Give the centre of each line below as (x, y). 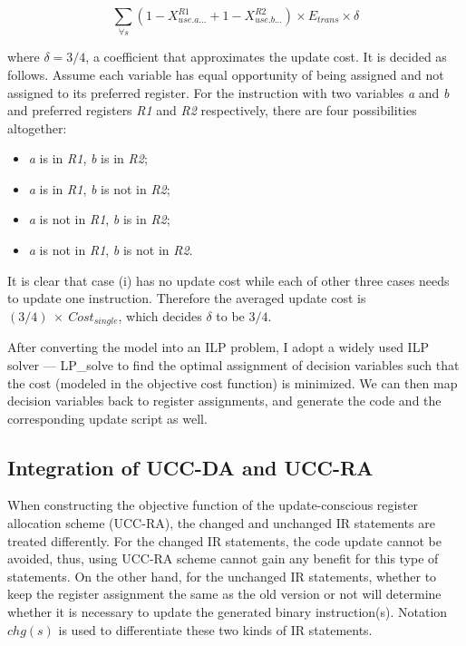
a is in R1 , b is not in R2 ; (99, 188)
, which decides (160, 315)
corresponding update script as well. (107, 418)
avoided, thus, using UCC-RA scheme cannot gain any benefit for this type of (223, 558)
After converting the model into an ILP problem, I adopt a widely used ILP (218, 347)
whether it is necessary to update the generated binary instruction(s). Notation (228, 612)
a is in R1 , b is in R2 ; (88, 158)
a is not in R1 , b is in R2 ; (99, 219)
